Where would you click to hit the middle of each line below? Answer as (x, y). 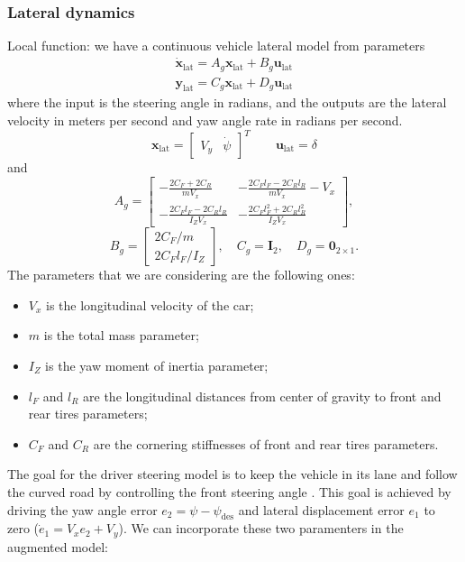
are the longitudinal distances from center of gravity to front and (262, 396)
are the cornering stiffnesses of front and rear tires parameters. (266, 443)
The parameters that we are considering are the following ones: (181, 275)
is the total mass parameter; (121, 335)
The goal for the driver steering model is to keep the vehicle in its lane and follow (232, 474)
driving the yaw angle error (82, 509)
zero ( (23, 528)
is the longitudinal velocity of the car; (150, 304)
